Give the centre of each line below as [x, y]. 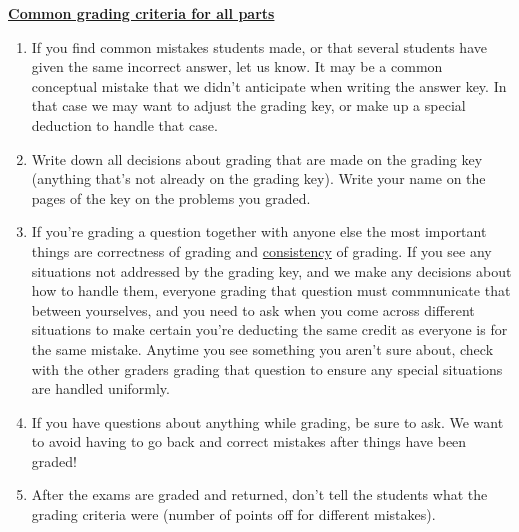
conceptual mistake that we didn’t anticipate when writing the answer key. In [269, 85]
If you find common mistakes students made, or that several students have [259, 46]
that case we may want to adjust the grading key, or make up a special [248, 105]
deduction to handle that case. [124, 124]
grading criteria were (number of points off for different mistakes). [233, 514]
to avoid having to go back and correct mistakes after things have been [249, 441]
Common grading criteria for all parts [141, 13]
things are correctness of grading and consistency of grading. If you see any [261, 250]
